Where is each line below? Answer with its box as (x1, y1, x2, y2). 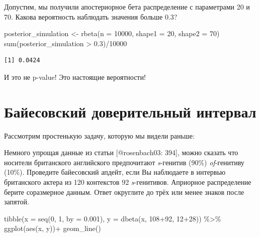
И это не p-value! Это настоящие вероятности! (4, 71, 146, 82)
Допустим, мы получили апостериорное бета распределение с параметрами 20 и (4, 2, 250, 12)
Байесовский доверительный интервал (4, 101, 256, 122)
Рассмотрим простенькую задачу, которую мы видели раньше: (4, 130, 195, 141)
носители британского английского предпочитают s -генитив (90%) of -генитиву (4, 157, 244, 167)
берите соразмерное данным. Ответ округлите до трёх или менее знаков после (4, 186, 244, 197)
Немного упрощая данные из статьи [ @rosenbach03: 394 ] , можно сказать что (4, 147, 238, 158)
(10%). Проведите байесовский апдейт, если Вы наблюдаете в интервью (4, 167, 226, 177)
